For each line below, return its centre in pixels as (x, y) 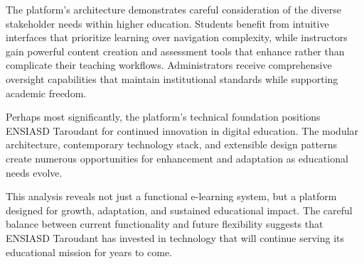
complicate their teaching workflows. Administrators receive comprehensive (169, 65)
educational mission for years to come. (89, 252)
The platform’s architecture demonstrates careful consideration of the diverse (173, 9)
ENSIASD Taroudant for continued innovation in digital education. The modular (182, 130)
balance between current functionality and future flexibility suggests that (165, 224)
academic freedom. (46, 93)
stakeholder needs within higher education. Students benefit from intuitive (167, 23)
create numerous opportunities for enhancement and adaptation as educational (177, 158)
